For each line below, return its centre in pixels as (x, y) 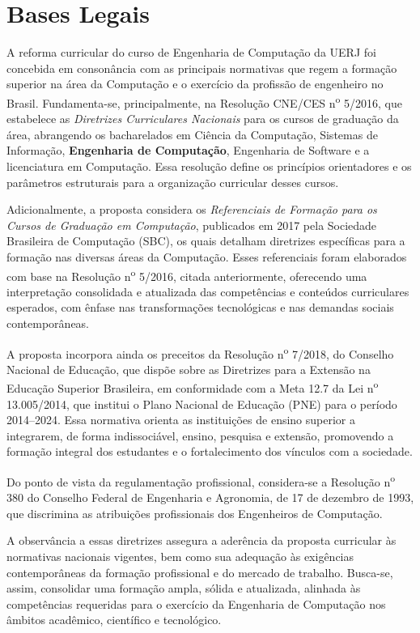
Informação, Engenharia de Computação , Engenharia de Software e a (188, 150)
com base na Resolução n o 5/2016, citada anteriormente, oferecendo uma (187, 274)
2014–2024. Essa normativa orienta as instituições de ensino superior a (181, 420)
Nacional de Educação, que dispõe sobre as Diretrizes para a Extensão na (189, 369)
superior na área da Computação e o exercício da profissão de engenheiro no (195, 84)
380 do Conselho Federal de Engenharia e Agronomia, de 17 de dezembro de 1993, (210, 497)
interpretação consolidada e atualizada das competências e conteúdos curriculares (208, 291)
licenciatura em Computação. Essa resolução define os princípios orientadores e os (209, 166)
